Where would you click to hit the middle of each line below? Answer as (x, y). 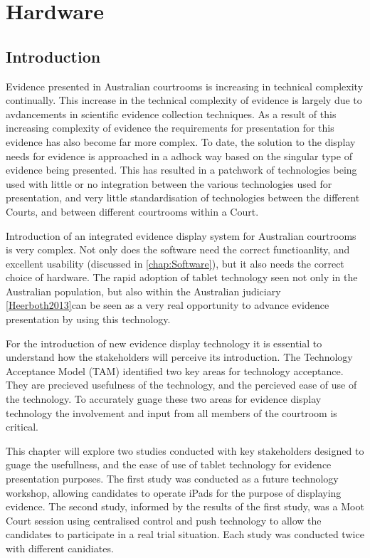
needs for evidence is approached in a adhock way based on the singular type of (179, 156)
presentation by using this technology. (88, 319)
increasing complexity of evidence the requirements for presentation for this (170, 128)
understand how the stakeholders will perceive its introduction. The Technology (179, 357)
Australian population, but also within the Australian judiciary (143, 291)
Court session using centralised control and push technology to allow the (164, 520)
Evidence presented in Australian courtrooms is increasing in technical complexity (185, 86)
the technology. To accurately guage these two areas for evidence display (164, 399)
